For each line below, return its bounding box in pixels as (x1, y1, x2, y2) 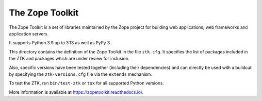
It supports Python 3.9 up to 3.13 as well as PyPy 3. (9, 40, 111, 46)
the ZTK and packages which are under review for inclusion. (9, 56, 130, 62)
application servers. (9, 31, 49, 36)
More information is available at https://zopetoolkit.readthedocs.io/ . (9, 89, 144, 95)
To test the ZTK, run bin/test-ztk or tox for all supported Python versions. (9, 80, 164, 86)
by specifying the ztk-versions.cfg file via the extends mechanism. (9, 71, 152, 77)
